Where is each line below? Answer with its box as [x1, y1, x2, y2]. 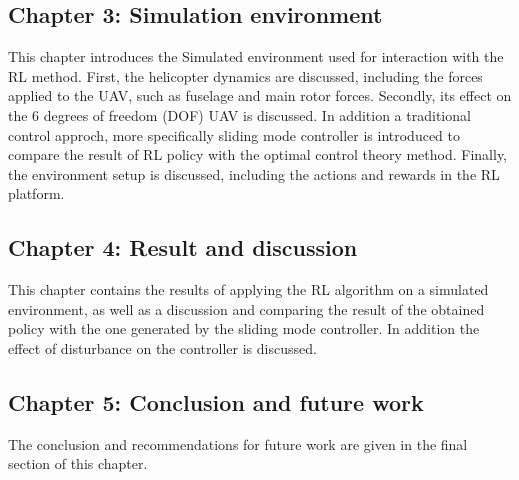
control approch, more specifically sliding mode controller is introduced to [8, 124, 460, 145]
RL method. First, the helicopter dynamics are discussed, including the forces [8, 65, 483, 86]
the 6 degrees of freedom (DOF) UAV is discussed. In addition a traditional [8, 104, 471, 125]
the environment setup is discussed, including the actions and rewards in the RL [8, 163, 500, 184]
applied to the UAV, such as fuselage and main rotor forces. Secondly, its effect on [8, 85, 512, 106]
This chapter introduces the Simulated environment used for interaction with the [8, 46, 504, 67]
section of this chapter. [8, 453, 148, 474]
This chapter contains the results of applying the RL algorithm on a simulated [8, 279, 489, 300]
